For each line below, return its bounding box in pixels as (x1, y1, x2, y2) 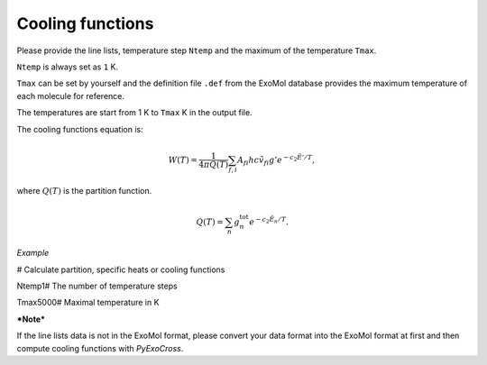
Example (16, 248, 50, 259)
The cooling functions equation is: (16, 123, 143, 134)
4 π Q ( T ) (198, 160, 229, 170)
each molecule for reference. (16, 90, 125, 101)
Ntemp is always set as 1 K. (16, 61, 119, 72)
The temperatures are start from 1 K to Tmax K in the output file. (16, 107, 253, 118)
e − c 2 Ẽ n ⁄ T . (249, 214, 289, 227)
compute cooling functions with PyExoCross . (16, 342, 184, 353)
